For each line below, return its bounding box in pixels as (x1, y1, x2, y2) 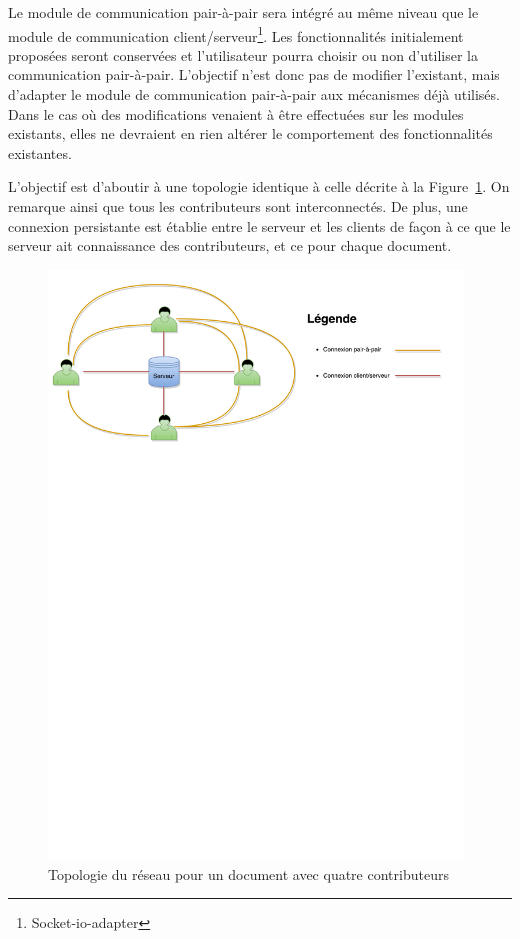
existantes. (8, 142, 72, 163)
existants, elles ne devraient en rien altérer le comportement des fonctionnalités (8, 123, 493, 144)
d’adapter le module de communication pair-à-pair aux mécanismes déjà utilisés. (8, 84, 500, 105)
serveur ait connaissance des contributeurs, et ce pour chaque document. (8, 235, 452, 256)
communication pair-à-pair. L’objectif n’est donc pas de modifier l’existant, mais (8, 64, 500, 85)
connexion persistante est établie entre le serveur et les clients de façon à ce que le (8, 215, 511, 236)
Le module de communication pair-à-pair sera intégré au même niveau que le (8, 2, 479, 22)
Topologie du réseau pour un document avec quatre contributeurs (48, 863, 449, 884)
